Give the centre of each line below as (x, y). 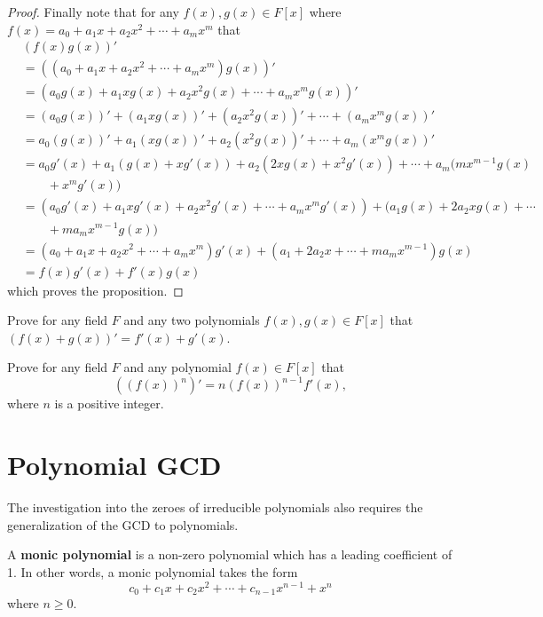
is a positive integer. (109, 403)
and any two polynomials (192, 320)
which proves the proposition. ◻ (95, 290)
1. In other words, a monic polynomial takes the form (153, 571)
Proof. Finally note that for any (93, 12)
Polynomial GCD (114, 465)
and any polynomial (177, 367)
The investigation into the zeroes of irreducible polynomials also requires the (215, 507)
